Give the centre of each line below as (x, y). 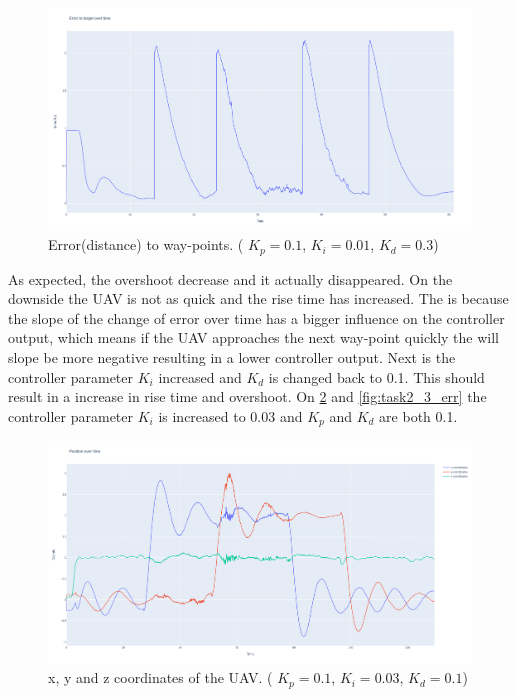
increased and (200, 376)
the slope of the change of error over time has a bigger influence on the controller (256, 317)
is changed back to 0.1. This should (376, 376)
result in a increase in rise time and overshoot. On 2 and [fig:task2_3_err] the (247, 396)
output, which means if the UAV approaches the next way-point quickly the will (253, 337)
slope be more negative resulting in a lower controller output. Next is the (232, 356)
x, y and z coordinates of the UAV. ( (160, 677)
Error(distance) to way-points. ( (146, 244)
